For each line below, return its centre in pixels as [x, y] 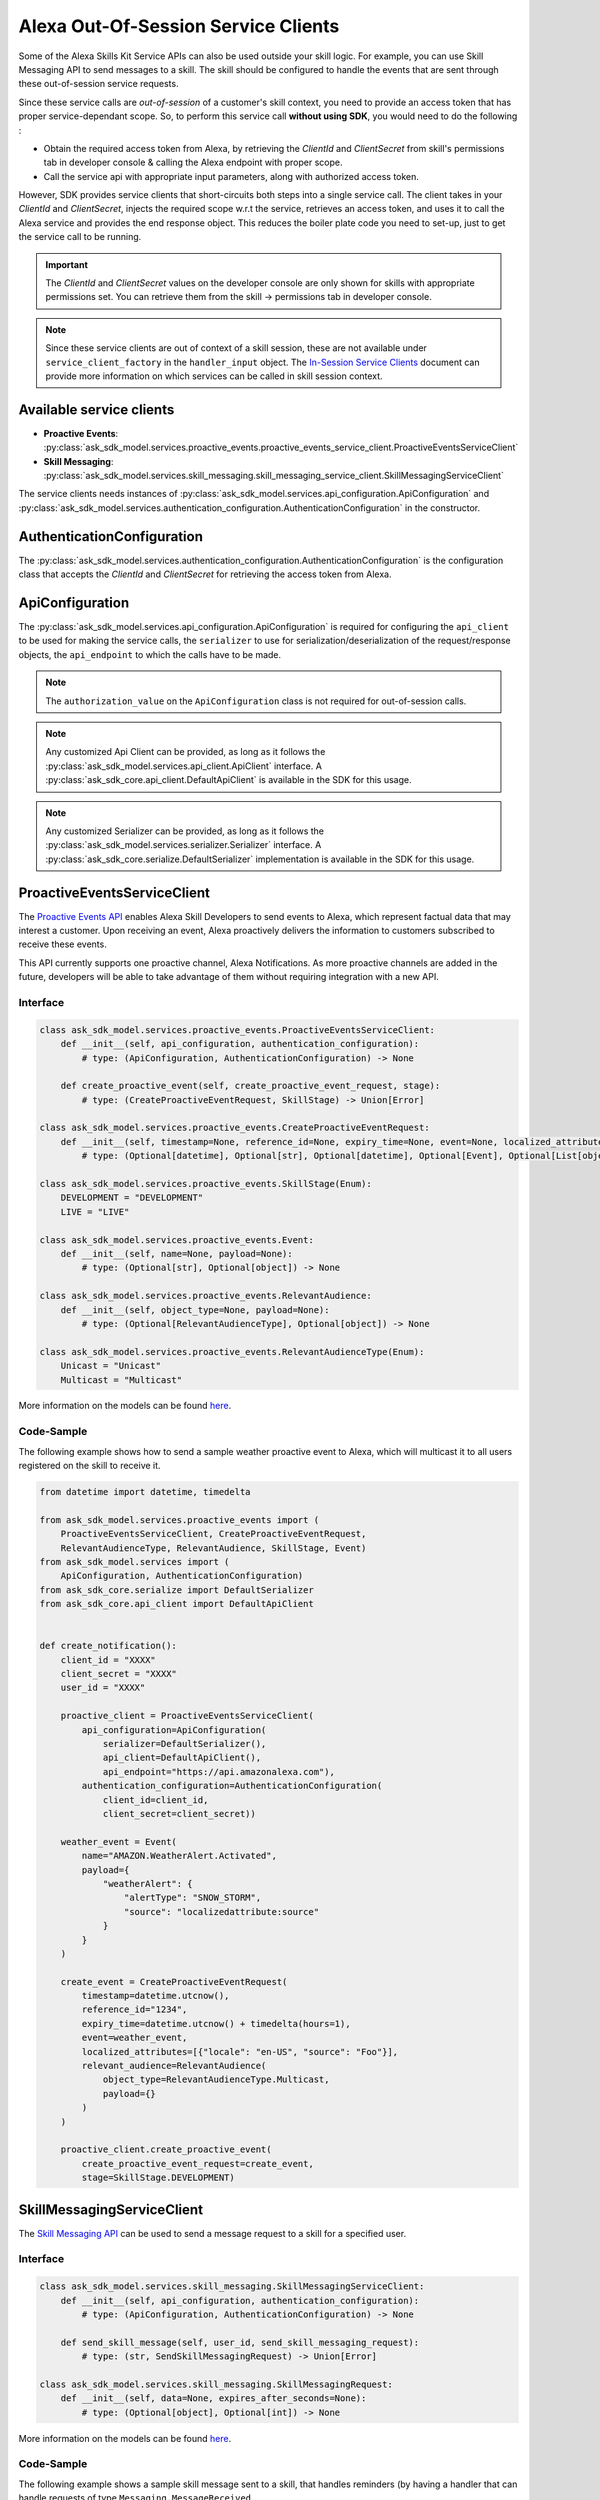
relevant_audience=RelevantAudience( [174, 2066]
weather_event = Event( [118, 1841]
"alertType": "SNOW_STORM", [192, 1898]
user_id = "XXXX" [103, 1688]
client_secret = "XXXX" [118, 1674]
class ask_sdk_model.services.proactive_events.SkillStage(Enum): [205, 1184]
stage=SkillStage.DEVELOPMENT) [158, 2178]
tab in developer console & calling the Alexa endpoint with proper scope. [193, 162]
